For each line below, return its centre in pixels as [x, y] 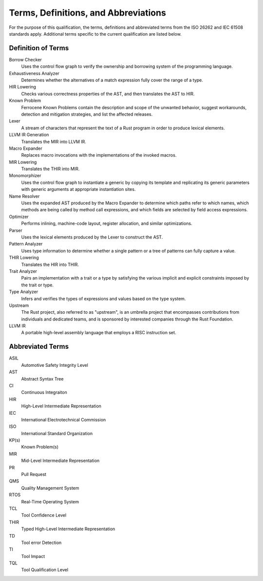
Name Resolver [24, 196]
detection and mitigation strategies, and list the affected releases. [87, 114]
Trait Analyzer [23, 271]
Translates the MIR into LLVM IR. [54, 141]
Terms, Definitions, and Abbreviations [88, 13]
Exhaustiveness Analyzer [34, 73]
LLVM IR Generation [29, 135]
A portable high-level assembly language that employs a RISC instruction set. [99, 333]
